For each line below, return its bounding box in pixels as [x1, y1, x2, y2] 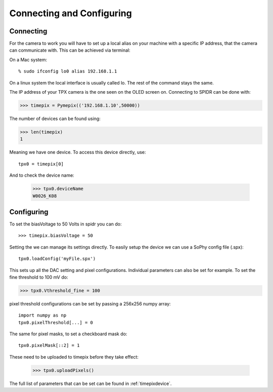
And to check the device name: [9, 172, 74, 178]
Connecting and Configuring [9, 8, 132, 19]
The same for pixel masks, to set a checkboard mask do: [9, 331, 127, 337]
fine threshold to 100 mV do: [9, 274, 68, 280]
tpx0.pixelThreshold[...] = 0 [18, 320, 94, 325]
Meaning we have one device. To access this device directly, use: [9, 149, 146, 155]
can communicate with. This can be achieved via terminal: [9, 47, 131, 53]
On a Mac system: [9, 56, 48, 63]
